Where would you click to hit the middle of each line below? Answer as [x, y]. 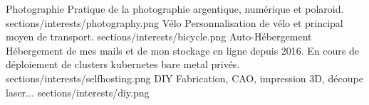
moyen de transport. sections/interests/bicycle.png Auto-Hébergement [159, 37]
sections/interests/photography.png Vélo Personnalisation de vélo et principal [175, 22]
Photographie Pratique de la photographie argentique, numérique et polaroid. [175, 9]
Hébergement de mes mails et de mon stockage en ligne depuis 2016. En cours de [183, 50]
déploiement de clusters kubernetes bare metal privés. [123, 64]
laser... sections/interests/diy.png [78, 92]
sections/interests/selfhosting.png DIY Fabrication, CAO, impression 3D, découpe [184, 78]
